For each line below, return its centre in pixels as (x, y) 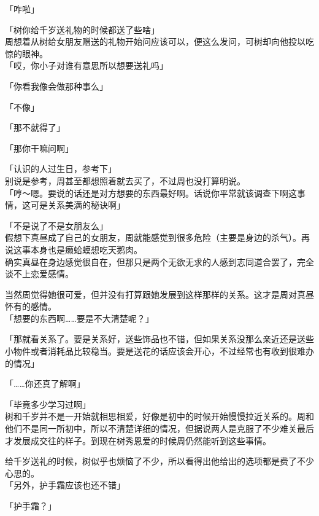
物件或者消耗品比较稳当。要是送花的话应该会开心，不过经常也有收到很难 (159, 351)
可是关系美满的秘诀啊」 (78, 205)
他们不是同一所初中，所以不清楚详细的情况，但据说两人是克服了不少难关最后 (159, 428)
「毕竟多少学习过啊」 (48, 404)
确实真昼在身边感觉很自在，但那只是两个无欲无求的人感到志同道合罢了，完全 (159, 261)
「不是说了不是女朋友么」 (56, 225)
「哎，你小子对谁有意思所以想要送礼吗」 (86, 65)
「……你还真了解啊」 (45, 384)
